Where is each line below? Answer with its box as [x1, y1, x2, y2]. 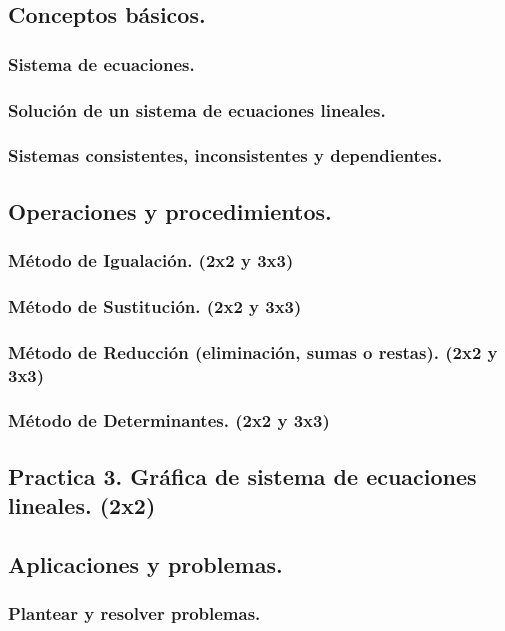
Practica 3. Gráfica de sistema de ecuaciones [8, 460, 477, 491]
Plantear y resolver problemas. [8, 601, 261, 626]
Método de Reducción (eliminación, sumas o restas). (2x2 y [8, 339, 498, 364]
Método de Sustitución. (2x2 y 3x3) [8, 293, 302, 318]
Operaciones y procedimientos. [8, 195, 332, 226]
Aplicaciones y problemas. [8, 548, 283, 579]
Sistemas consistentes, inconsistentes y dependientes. [8, 143, 443, 168]
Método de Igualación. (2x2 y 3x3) [8, 248, 294, 273]
